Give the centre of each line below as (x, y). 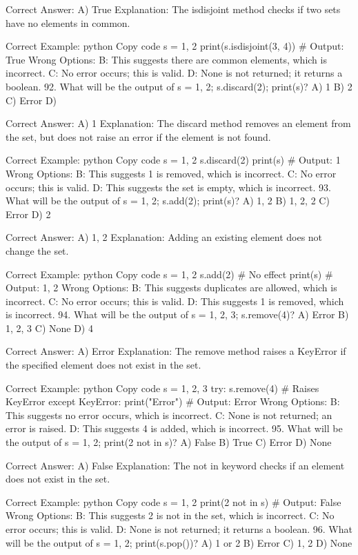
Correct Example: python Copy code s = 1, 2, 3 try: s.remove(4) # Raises (162, 388)
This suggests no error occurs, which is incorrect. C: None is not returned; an (169, 415)
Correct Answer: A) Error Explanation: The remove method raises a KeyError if (176, 351)
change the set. (37, 250)
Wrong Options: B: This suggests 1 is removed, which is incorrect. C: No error (171, 173)
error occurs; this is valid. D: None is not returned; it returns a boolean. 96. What (179, 529)
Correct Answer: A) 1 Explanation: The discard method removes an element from (178, 123)
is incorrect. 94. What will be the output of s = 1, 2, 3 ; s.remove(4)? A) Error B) (177, 314)
